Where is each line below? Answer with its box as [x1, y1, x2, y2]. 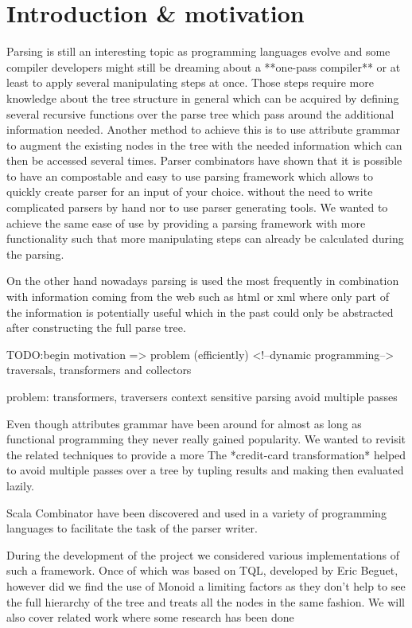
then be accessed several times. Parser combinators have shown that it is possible [6, 152, 402, 169]
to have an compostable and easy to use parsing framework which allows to [6, 167, 373, 184]
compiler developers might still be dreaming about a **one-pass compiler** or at [6, 58, 401, 75]
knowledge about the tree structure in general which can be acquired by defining [6, 89, 399, 106]
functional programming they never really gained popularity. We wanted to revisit [6, 431, 406, 447]
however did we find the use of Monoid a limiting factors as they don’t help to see [6, 577, 406, 594]
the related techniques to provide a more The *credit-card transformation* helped [6, 446, 406, 462]
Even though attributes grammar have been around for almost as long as [6, 415, 362, 431]
